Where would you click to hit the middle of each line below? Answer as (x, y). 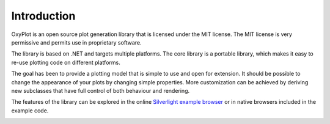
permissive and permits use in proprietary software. (76, 42)
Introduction (43, 16)
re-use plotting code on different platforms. (66, 62)
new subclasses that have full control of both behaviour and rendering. (101, 90)
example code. (30, 111)
